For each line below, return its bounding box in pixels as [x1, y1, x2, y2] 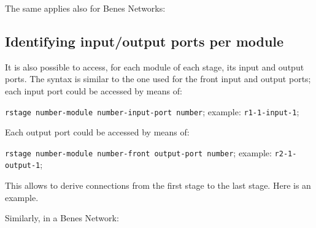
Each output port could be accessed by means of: [5, 126, 190, 139]
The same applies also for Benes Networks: [5, 2, 166, 14]
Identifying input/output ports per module [5, 31, 284, 50]
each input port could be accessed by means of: [5, 84, 182, 97]
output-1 [5, 161, 40, 170]
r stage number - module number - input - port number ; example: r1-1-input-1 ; [5, 105, 299, 118]
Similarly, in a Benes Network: [5, 211, 119, 224]
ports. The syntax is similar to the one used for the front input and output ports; [5, 72, 311, 85]
